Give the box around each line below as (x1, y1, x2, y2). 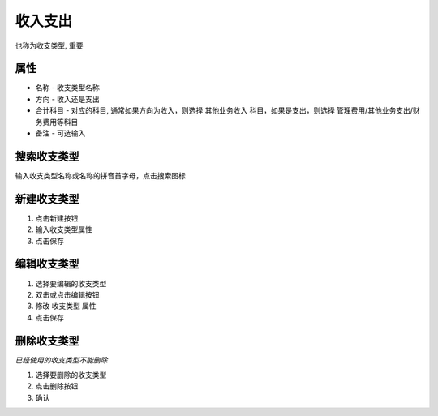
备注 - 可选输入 (35, 128, 86, 138)
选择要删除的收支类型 (35, 370, 107, 380)
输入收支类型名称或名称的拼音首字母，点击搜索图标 (15, 170, 186, 180)
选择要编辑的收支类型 (35, 278, 107, 288)
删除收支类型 (15, 333, 79, 348)
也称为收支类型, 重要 (15, 41, 84, 50)
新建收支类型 (15, 191, 79, 206)
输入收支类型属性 (35, 225, 92, 234)
